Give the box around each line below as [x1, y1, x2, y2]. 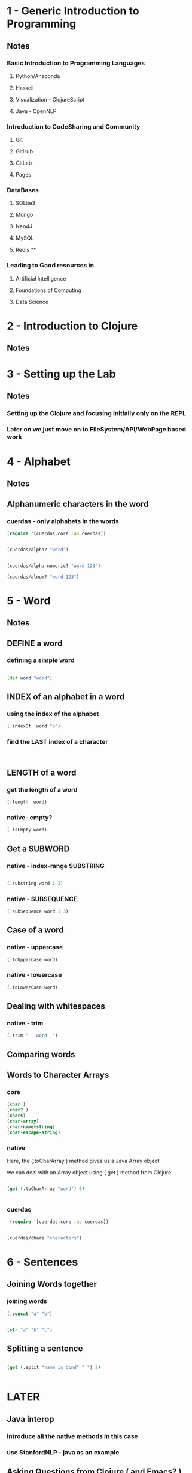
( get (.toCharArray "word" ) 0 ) [7, 1185, 85, 1192]
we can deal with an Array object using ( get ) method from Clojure [7, 1168, 172, 1176]
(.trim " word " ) [7, 1033, 59, 1039]
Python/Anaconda [15, 72, 60, 79]
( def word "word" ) [7, 675, 53, 681]
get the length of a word [7, 785, 78, 794]
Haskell [15, 84, 34, 91]
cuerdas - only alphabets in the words [7, 517, 119, 525]
